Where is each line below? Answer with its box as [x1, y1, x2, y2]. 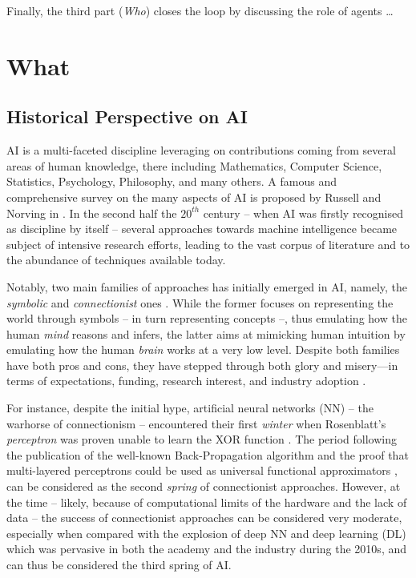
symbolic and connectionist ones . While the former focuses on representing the [6, 294, 394, 311]
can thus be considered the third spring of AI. [6, 556, 232, 573]
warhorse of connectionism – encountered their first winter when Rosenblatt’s [6, 415, 386, 431]
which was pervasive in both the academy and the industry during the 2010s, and [6, 540, 406, 557]
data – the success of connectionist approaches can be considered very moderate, [6, 509, 402, 526]
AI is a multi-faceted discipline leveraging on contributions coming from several [6, 142, 396, 159]
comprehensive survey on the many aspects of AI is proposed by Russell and [6, 188, 382, 205]
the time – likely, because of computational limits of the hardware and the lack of [6, 493, 407, 510]
